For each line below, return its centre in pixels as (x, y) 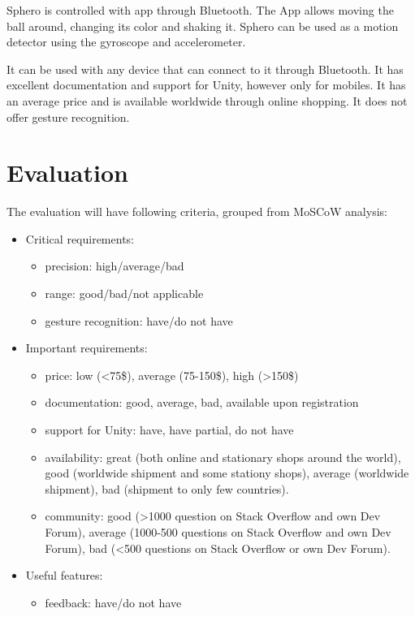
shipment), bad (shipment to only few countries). (167, 488)
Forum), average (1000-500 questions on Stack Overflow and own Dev (218, 532)
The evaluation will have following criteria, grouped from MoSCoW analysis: (197, 211)
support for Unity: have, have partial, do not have (169, 430)
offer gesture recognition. (68, 116)
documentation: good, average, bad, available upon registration (202, 402)
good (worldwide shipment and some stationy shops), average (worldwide (227, 473)
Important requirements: (86, 348)
